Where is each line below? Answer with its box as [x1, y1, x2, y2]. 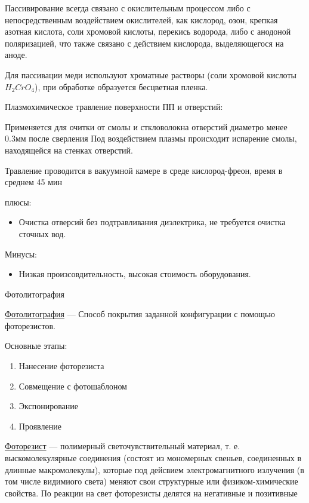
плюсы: [5, 195, 32, 208]
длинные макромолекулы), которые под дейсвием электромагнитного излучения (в [5, 463, 304, 476]
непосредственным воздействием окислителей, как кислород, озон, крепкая [5, 13, 278, 26]
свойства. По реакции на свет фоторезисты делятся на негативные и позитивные [5, 486, 298, 499]
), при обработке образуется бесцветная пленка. [35, 80, 208, 93]
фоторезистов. [5, 319, 55, 332]
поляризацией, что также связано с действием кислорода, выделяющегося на [5, 36, 284, 49]
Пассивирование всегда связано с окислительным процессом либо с [5, 2, 251, 14]
